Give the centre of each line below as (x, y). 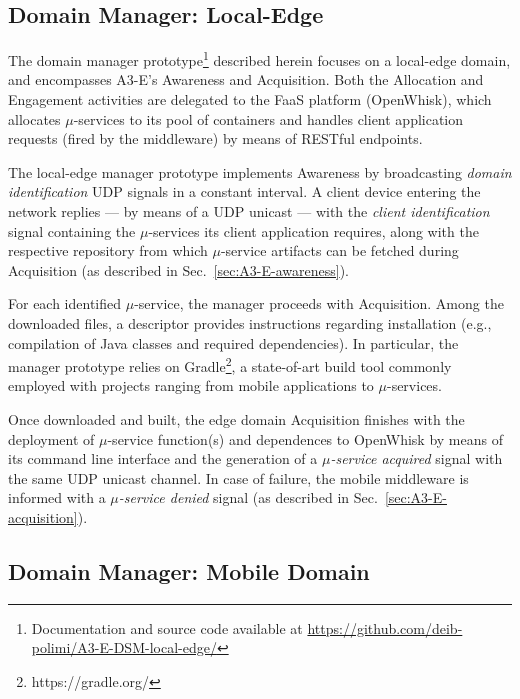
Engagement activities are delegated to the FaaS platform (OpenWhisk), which (250, 99)
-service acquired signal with (416, 458)
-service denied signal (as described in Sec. (248, 497)
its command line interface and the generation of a (163, 458)
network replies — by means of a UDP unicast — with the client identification (249, 211)
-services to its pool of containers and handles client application (268, 118)
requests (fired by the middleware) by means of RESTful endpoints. (215, 138)
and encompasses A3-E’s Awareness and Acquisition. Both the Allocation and (246, 79)
